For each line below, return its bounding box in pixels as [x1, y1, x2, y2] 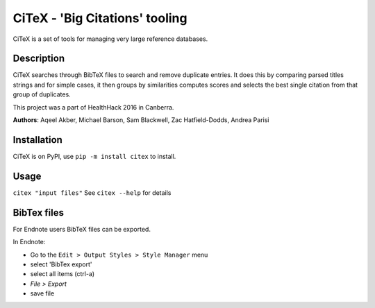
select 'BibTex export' [30, 260, 92, 268]
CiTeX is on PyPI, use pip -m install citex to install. [12, 152, 176, 160]
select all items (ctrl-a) [30, 270, 95, 278]
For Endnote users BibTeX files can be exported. [12, 225, 151, 233]
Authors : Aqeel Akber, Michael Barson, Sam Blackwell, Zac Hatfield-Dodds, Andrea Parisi [12, 116, 269, 124]
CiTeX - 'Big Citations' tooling [12, 10, 187, 26]
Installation [12, 134, 62, 146]
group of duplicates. [12, 90, 71, 99]
